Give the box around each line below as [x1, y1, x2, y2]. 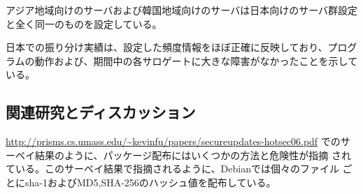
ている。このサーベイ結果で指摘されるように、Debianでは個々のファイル [6, 161, 339, 176]
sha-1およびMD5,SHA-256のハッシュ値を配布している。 [24, 174, 276, 189]
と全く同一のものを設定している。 [6, 16, 162, 31]
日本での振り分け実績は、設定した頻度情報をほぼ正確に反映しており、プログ [6, 40, 357, 54]
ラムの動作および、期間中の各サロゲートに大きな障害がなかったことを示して [6, 53, 358, 68]
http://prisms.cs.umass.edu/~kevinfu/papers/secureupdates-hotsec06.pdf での [6, 134, 341, 149]
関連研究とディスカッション [6, 101, 196, 123]
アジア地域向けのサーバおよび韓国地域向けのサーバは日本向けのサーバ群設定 [6, 3, 358, 17]
